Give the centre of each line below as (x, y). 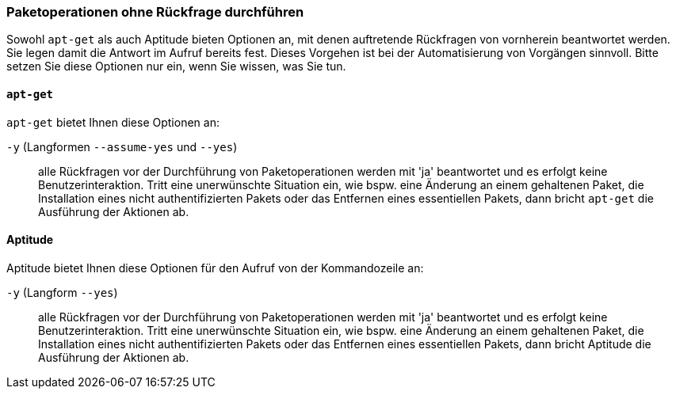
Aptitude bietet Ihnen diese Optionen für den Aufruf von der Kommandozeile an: (215, 268)
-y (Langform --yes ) (62, 292)
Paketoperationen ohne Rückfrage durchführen (155, 12)
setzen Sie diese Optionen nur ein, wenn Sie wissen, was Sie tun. (176, 66)
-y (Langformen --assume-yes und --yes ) (122, 146)
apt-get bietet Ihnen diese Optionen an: (113, 122)
